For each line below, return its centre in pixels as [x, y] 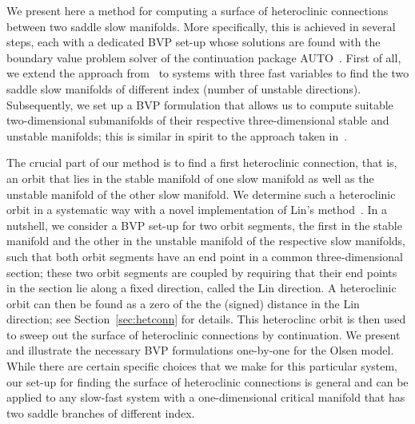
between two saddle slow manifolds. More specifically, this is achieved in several [201, 26]
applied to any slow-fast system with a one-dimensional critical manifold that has [206, 397]
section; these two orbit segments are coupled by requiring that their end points [202, 272]
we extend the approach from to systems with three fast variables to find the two [208, 73]
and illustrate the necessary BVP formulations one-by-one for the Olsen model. [200, 350]
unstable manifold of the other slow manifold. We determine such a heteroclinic [201, 194]
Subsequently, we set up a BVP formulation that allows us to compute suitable [200, 104]
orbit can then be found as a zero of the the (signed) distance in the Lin [183, 303]
